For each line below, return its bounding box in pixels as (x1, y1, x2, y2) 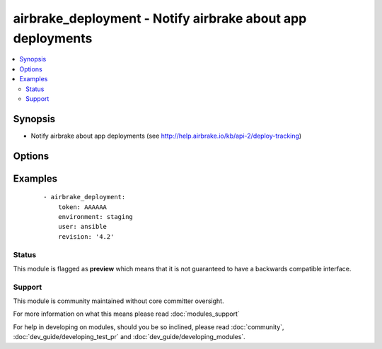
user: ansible (57, 223, 108, 231)
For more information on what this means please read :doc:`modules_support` (13, 309, 240, 318)
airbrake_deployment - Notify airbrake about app (13, 11, 307, 26)
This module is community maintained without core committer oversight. (13, 297, 224, 305)
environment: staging (57, 213, 134, 221)
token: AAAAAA (57, 203, 108, 211)
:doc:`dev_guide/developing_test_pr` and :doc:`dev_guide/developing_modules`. (13, 333, 245, 341)
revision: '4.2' (57, 232, 115, 240)
